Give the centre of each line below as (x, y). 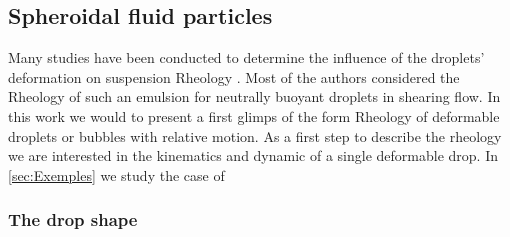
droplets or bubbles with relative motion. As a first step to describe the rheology (255, 135)
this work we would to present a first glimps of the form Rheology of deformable (254, 115)
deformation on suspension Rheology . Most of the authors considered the (234, 76)
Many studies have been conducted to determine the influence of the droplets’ (246, 57)
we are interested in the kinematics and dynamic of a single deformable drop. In (253, 155)
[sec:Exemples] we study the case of (116, 174)
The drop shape (73, 219)
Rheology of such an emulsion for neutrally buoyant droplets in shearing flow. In (254, 96)
